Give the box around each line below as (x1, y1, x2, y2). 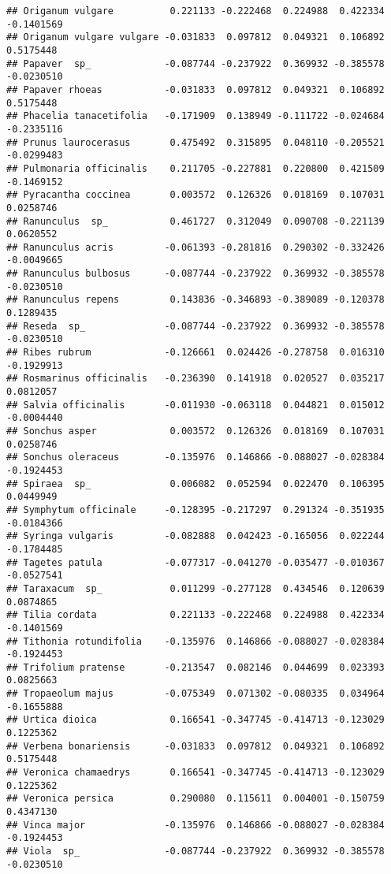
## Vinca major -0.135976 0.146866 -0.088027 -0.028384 (6, 819, 385, 831)
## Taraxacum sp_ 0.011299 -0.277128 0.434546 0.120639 (6, 582, 385, 594)
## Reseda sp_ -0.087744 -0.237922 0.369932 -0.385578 (6, 320, 385, 332)
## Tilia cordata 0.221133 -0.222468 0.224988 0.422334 (6, 609, 385, 621)
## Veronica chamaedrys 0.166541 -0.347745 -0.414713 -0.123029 (6, 767, 385, 779)
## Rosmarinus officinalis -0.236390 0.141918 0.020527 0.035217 (6, 373, 385, 385)
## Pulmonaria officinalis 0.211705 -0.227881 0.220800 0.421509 (6, 162, 385, 174)
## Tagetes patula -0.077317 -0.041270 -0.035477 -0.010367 (6, 556, 385, 568)
